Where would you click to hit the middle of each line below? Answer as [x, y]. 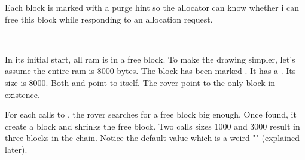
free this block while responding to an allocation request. [109, 19]
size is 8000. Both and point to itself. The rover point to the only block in [140, 82]
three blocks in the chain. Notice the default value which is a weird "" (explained [152, 138]
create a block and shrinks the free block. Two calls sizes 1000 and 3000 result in [152, 126]
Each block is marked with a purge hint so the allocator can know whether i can [152, 7]
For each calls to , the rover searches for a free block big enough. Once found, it [151, 114]
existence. [22, 94]
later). [16, 149]
